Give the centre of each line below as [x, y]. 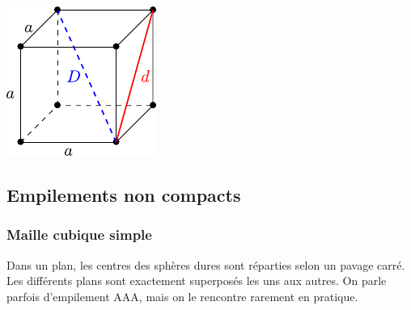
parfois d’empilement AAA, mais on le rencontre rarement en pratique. [182, 296]
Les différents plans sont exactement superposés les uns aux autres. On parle [197, 281]
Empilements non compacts [124, 194]
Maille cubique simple [79, 235]
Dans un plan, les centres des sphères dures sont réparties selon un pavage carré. [206, 264]
